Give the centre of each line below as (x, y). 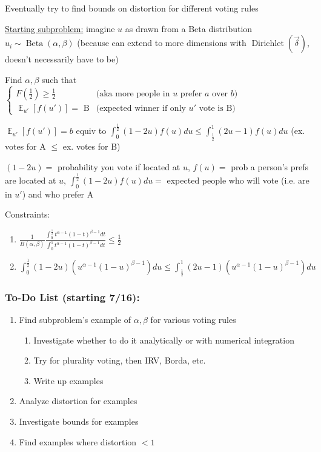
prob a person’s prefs (270, 167)
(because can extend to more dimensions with (162, 43)
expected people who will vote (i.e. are (238, 180)
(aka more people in (133, 94)
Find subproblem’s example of (75, 320)
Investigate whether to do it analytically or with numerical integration (164, 340)
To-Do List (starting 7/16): (72, 297)
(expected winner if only (141, 108)
